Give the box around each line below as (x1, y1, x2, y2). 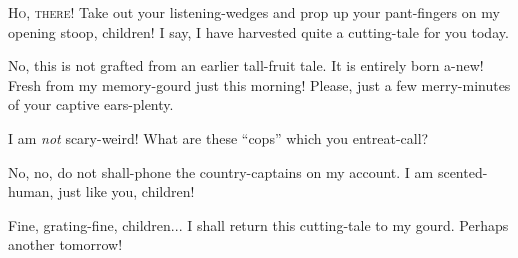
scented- (437, 161, 488, 182)
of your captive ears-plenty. (8, 94, 174, 115)
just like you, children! (58, 181, 195, 202)
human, (8, 181, 54, 202)
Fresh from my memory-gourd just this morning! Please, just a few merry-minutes (8, 74, 511, 95)
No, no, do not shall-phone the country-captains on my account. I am (8, 161, 434, 182)
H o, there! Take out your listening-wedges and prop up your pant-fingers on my (8, 2, 500, 22)
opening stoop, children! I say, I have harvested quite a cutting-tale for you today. (8, 21, 509, 42)
